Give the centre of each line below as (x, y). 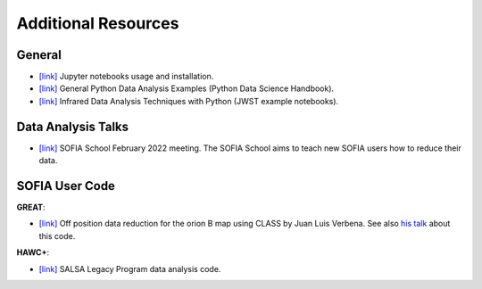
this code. (57, 235)
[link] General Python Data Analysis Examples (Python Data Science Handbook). (187, 88)
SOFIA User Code (66, 186)
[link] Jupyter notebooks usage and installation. (126, 77)
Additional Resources (98, 23)
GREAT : (31, 207)
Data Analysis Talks (73, 126)
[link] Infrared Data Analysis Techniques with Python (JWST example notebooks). (189, 101)
